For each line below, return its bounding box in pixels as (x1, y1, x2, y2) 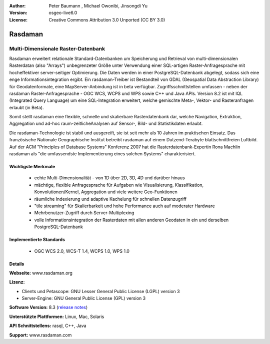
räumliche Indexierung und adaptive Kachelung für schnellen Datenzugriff (34, 196, 187, 202)
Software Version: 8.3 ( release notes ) (9, 305, 88, 311)
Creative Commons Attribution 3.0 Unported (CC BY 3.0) (48, 16, 165, 22)
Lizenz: (9, 279, 25, 285)
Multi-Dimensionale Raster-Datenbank (9, 45, 105, 52)
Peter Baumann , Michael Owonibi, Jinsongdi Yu (48, 3, 147, 8)
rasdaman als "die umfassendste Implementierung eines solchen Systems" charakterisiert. (9, 151, 196, 157)
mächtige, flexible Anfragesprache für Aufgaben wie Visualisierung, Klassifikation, (34, 182, 204, 188)
